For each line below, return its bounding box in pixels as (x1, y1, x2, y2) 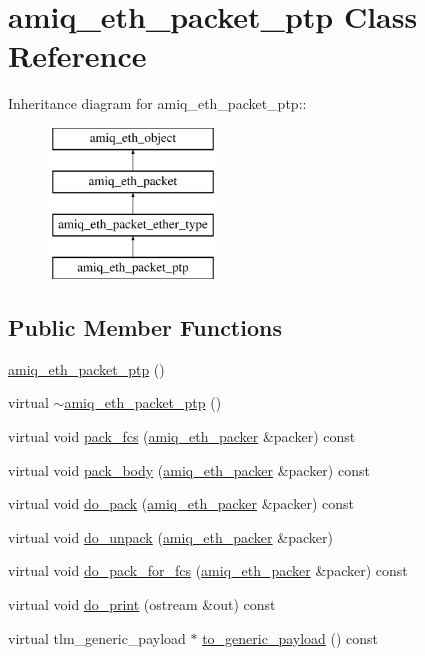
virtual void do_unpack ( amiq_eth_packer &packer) (8, 526, 333, 547)
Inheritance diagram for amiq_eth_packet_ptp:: (8, 93, 307, 114)
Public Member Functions (8, 312, 282, 343)
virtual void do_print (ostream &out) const (8, 594, 276, 615)
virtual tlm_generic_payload (8, 627, 186, 648)
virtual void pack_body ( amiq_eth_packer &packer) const (8, 459, 370, 480)
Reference (8, 35, 147, 76)
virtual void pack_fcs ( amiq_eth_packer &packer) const (8, 426, 356, 447)
